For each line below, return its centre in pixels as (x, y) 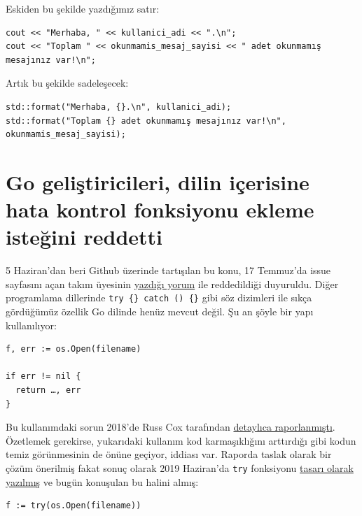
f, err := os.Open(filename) (74, 349)
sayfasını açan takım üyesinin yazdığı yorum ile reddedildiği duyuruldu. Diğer (172, 284)
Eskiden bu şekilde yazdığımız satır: (83, 8)
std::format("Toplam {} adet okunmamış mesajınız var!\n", (146, 121)
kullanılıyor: (31, 325)
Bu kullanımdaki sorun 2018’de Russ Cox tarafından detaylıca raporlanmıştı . (170, 427)
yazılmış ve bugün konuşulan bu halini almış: (102, 481)
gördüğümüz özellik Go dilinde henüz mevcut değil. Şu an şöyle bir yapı (160, 311)
